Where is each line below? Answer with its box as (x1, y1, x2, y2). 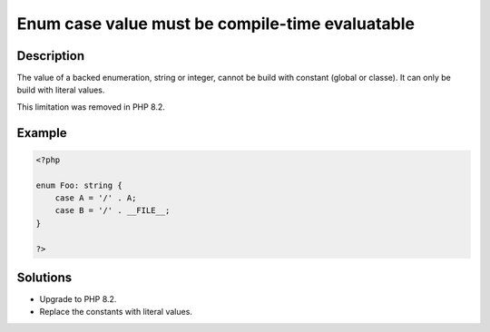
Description (16, 48, 85, 63)
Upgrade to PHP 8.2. (39, 294, 117, 305)
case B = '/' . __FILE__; (54, 205, 171, 216)
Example (16, 125, 67, 141)
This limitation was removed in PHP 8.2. (16, 101, 165, 112)
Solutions (16, 269, 73, 285)
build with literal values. (16, 84, 105, 95)
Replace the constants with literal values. (39, 307, 192, 317)
